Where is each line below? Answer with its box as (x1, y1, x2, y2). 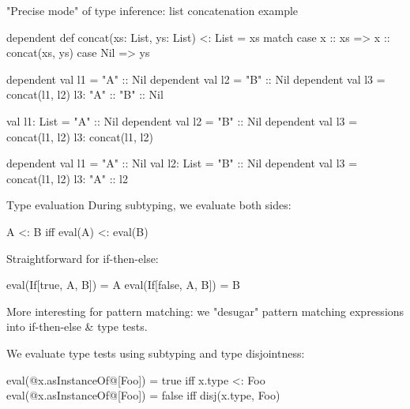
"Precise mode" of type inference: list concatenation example (6, 2, 299, 18)
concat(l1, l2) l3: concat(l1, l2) (6, 128, 153, 144)
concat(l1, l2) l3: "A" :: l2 (6, 170, 128, 186)
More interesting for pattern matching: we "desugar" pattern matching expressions (6, 302, 404, 319)
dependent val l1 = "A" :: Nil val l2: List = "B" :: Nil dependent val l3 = (6, 155, 358, 171)
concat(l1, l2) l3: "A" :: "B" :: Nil (6, 86, 164, 103)
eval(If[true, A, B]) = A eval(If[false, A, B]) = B (6, 276, 240, 293)
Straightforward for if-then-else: (6, 250, 159, 266)
